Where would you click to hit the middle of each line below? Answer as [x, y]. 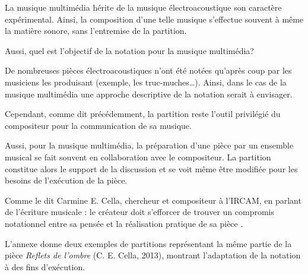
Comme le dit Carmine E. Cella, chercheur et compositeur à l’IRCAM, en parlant [153, 200]
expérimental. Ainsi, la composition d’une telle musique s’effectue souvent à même [154, 19]
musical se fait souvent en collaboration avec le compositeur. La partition [138, 157]
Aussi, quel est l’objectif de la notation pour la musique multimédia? [129, 50]
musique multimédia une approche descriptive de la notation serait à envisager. [149, 94]
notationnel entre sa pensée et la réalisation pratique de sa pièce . [124, 223]
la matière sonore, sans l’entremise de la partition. [96, 31]
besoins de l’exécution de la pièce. [66, 180]
